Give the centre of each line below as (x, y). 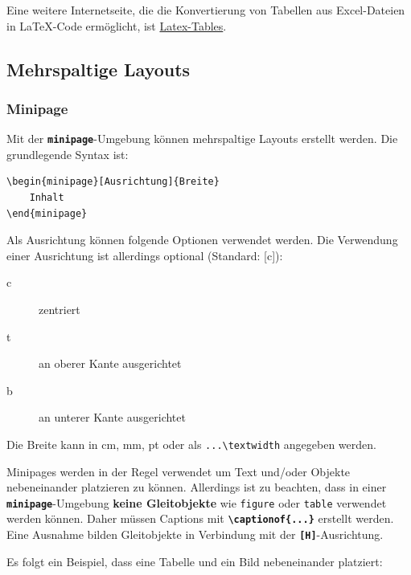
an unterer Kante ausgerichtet (112, 417)
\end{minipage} (47, 213)
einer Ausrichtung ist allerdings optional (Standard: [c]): (145, 255)
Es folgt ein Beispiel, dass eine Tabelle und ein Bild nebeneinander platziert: (195, 561)
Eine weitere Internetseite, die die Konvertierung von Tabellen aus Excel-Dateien (206, 10)
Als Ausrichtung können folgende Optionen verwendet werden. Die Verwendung (202, 240)
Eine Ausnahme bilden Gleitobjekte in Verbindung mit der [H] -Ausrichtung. (195, 534)
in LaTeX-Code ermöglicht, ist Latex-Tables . (117, 25)
